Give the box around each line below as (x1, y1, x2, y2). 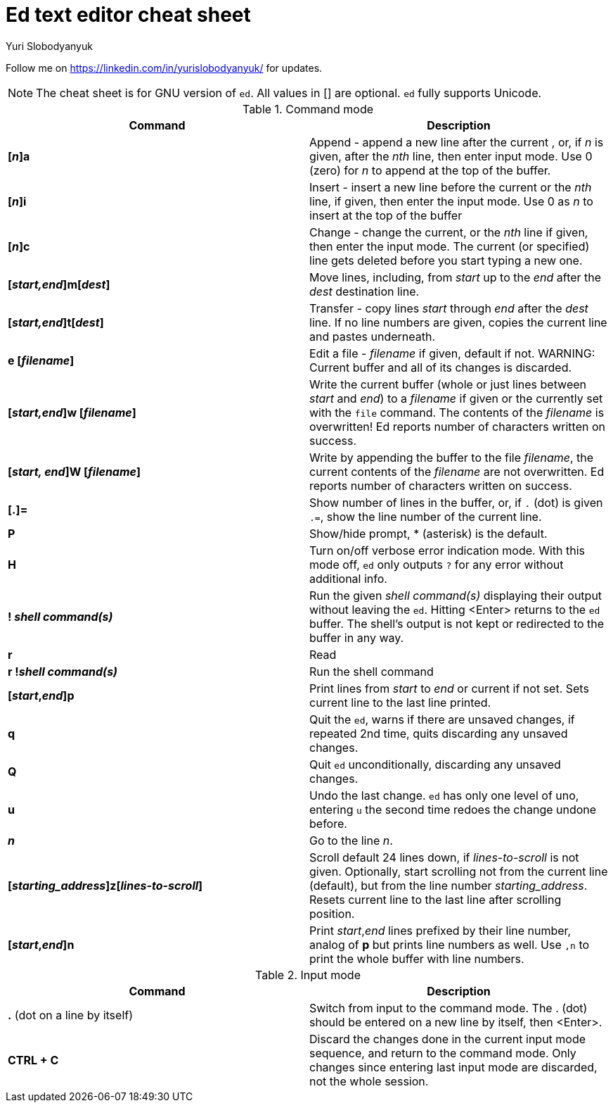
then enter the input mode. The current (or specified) (309, 239, 590, 253)
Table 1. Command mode (242, 101, 374, 116)
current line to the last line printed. (309, 695, 491, 710)
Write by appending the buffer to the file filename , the (309, 450, 594, 465)
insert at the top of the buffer (309, 208, 463, 222)
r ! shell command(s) (8, 664, 118, 679)
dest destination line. (309, 284, 420, 298)
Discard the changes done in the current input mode (309, 1031, 586, 1046)
